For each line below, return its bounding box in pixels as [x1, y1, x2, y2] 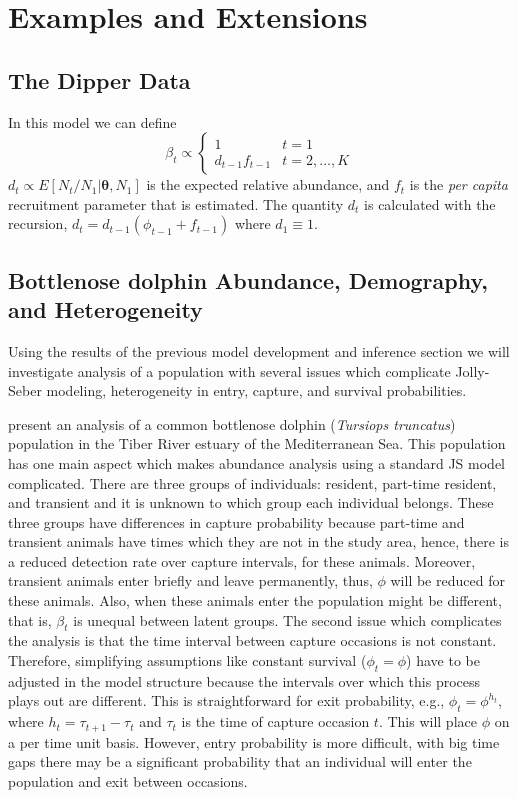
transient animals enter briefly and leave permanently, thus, [8, 570, 373, 591]
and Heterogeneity [8, 294, 203, 325]
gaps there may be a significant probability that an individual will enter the [8, 751, 472, 772]
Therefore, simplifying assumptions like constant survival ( [8, 650, 367, 671]
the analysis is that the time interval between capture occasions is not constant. [8, 630, 497, 651]
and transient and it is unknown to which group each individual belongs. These [8, 492, 494, 513]
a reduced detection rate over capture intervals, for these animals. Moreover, [8, 550, 476, 571]
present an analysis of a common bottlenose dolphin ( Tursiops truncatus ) [8, 413, 456, 434]
